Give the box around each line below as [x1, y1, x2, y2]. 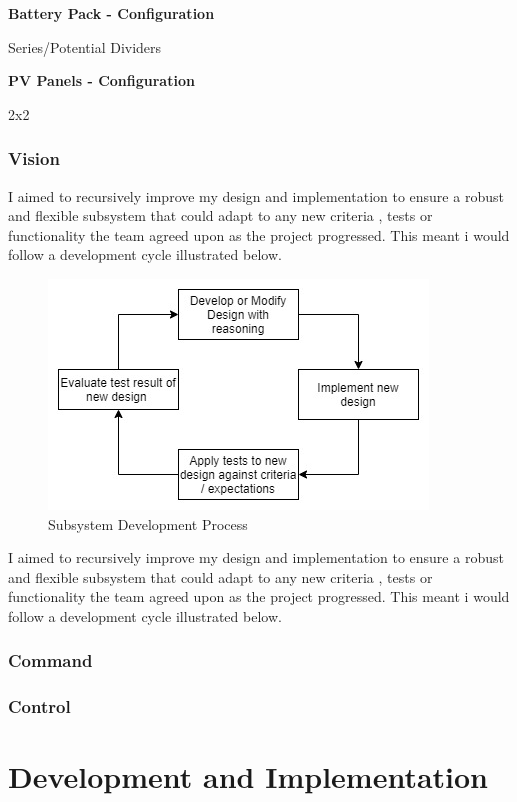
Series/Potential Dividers [8, 36, 162, 57]
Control [8, 694, 71, 719]
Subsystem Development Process [48, 513, 248, 534]
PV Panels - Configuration [8, 70, 195, 91]
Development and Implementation [8, 756, 489, 797]
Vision [8, 146, 60, 171]
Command [8, 648, 93, 673]
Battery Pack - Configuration [8, 3, 215, 23]
